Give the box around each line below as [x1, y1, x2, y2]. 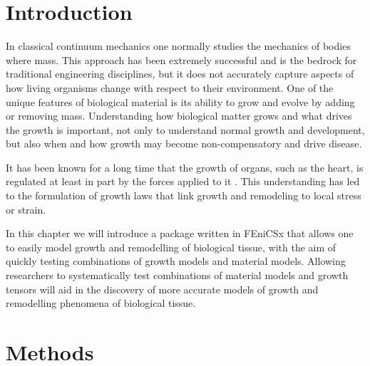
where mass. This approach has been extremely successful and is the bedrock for [6, 52, 357, 67]
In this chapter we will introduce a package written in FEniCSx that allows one [6, 226, 354, 241]
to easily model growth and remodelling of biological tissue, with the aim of [6, 239, 336, 254]
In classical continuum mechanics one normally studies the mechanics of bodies [6, 38, 351, 53]
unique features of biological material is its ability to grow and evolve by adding [6, 94, 355, 109]
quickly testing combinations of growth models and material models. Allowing [6, 253, 346, 268]
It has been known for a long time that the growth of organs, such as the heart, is [6, 160, 364, 174]
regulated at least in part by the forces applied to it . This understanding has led [6, 174, 360, 189]
